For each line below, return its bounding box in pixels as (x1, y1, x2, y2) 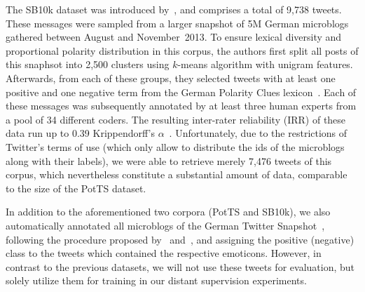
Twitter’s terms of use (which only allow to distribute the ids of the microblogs (6, 139, 345, 154)
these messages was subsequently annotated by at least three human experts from (6, 98, 357, 113)
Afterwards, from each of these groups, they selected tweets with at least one (6, 70, 336, 85)
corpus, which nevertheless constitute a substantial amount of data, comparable (6, 167, 347, 182)
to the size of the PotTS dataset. (6, 180, 146, 195)
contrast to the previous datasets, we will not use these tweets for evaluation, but (6, 259, 354, 274)
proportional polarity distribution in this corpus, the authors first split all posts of (6, 43, 359, 58)
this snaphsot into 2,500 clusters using (6, 57, 170, 72)
